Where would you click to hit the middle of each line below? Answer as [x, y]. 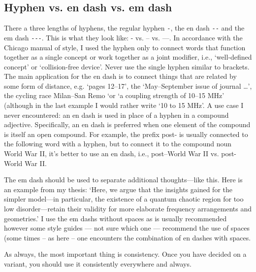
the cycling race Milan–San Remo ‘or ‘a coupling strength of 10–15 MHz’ [114, 95]
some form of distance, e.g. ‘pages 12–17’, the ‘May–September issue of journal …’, [128, 85]
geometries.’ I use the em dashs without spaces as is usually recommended [115, 218]
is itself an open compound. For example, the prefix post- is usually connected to [126, 134]
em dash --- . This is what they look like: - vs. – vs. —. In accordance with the [123, 37]
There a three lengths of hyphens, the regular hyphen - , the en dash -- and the [124, 28]
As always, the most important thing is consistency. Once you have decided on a [125, 254]
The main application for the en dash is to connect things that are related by [120, 76]
